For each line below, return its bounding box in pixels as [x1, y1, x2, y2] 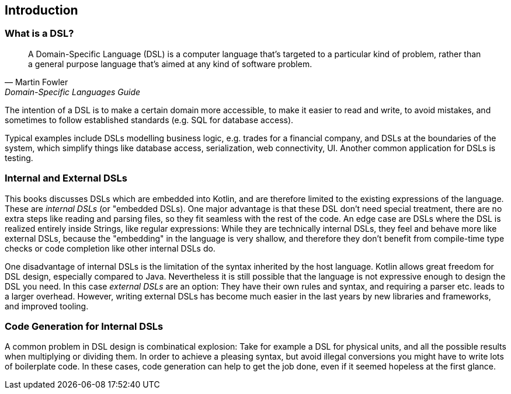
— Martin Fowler [5, 76, 68, 87]
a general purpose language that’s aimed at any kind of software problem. [28, 58, 312, 69]
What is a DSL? [5, 27, 74, 40]
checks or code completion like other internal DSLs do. [5, 243, 215, 253]
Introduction [5, 3, 78, 18]
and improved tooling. [5, 301, 89, 311]
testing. [5, 152, 33, 163]
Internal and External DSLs [5, 172, 127, 184]
